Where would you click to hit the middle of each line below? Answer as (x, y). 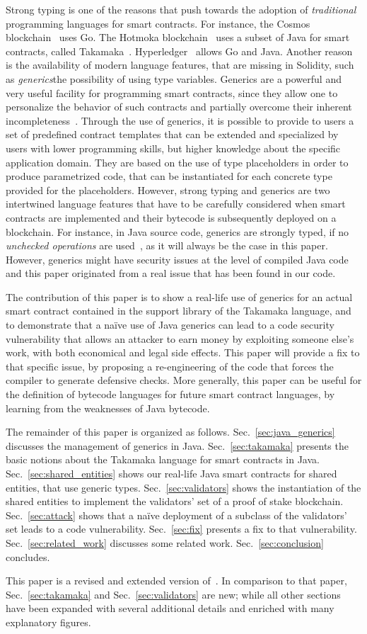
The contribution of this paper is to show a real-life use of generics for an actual (179, 296)
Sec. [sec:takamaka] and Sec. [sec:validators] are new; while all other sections (173, 594)
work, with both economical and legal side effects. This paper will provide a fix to (183, 352)
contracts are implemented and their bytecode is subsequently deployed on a (171, 217)
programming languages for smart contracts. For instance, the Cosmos (158, 23)
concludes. (28, 556)
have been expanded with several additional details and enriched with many (170, 608)
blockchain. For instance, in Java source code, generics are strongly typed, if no (177, 231)
